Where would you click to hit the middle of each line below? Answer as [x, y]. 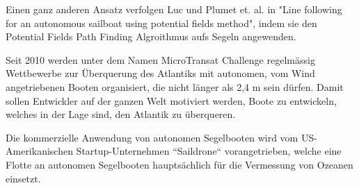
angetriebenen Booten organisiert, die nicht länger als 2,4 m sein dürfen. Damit [175, 86]
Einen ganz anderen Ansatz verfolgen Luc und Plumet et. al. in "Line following [174, 9]
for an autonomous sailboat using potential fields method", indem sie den [161, 23]
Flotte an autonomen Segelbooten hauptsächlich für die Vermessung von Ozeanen [179, 164]
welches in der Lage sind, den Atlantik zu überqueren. [121, 114]
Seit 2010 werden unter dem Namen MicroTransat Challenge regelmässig [160, 59]
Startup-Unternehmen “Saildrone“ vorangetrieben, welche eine [209, 151]
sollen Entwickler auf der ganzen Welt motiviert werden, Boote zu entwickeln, [171, 100]
